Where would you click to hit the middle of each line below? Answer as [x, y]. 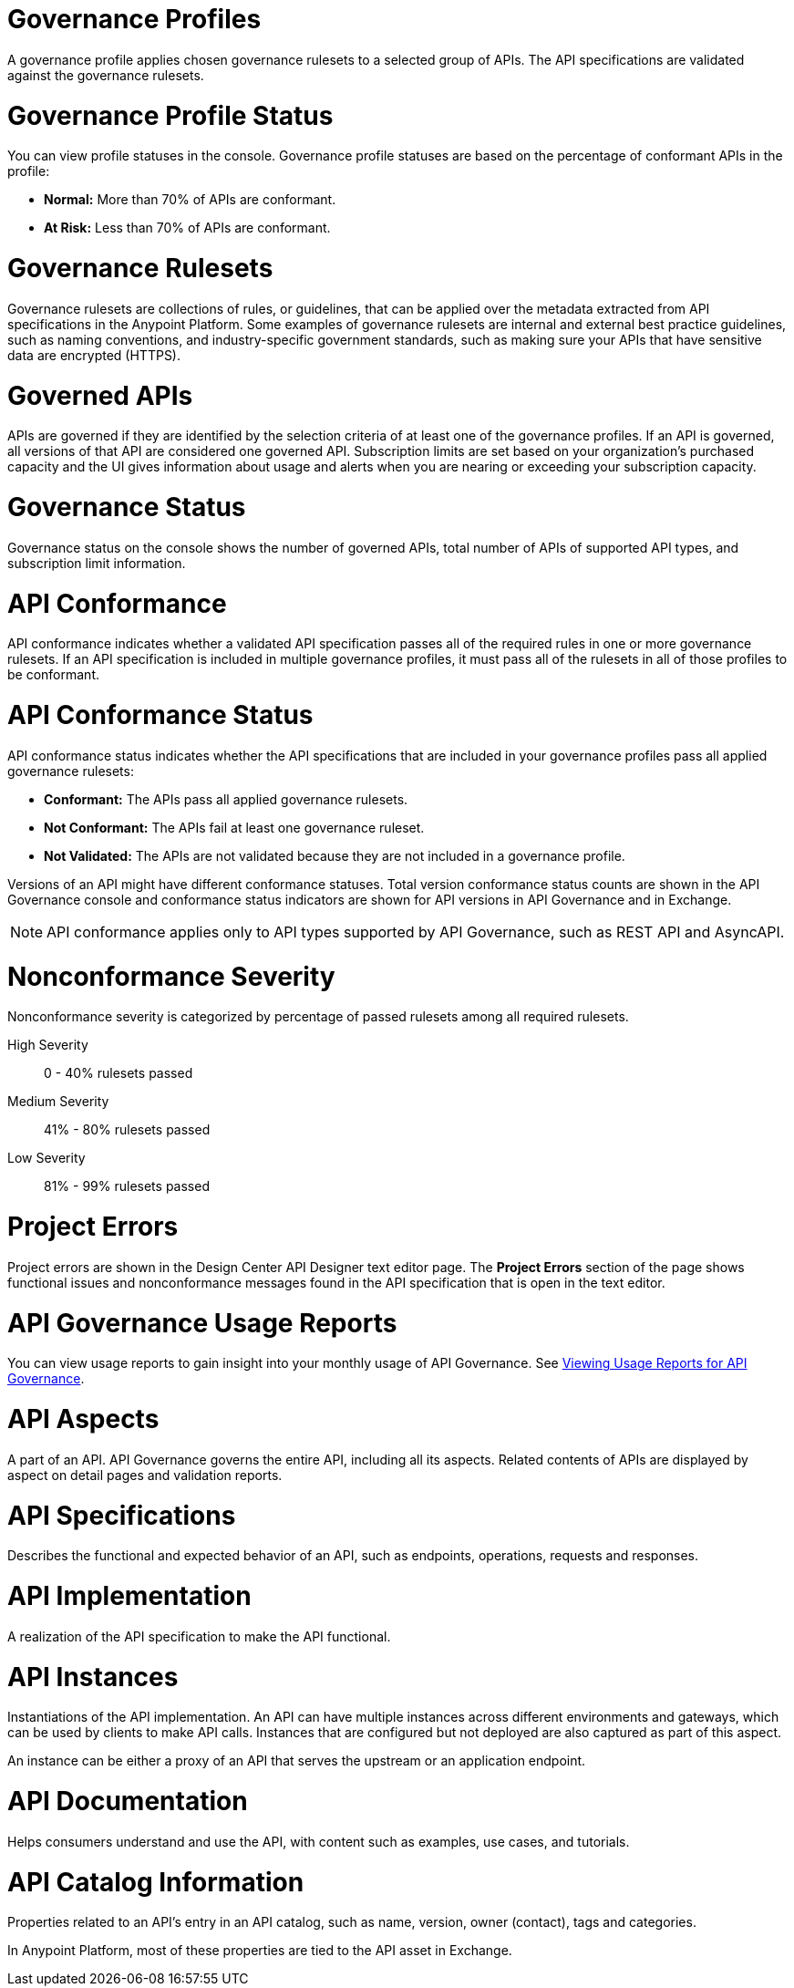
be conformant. [54, 675]
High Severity [48, 1045]
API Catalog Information [156, 1882]
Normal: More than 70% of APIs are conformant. [190, 200]
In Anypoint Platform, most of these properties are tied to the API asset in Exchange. [260, 1951]
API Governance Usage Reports [202, 1323]
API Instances [93, 1677]
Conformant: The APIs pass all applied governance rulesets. [226, 799]
